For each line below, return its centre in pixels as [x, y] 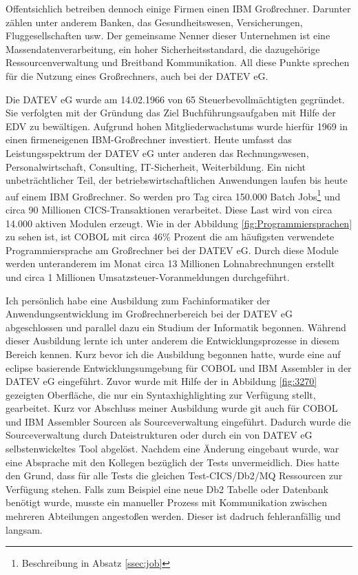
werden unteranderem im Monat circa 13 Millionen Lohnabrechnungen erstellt [170, 263]
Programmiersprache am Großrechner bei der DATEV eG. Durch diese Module [172, 250]
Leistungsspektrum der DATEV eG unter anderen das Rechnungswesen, [157, 153]
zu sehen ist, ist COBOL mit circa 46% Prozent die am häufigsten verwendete [170, 237]
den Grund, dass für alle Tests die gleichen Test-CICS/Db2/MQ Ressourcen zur [174, 475]
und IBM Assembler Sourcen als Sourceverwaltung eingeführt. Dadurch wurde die [178, 421]
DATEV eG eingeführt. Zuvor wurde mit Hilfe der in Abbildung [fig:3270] [161, 381]
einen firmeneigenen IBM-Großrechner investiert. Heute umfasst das [149, 139]
